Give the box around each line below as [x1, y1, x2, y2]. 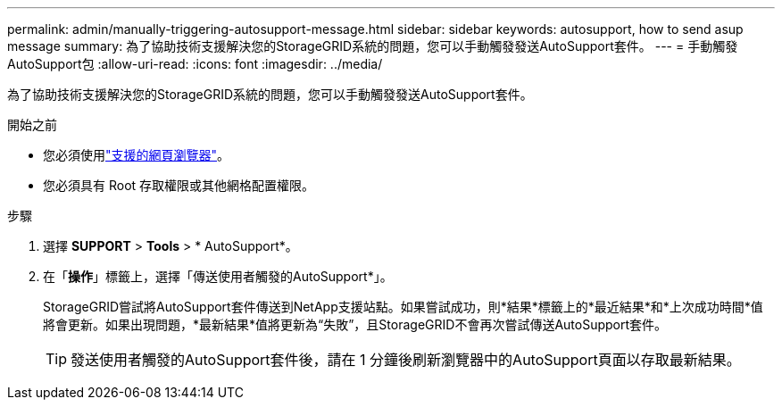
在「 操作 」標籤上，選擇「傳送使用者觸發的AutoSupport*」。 [43, 269, 393, 284]
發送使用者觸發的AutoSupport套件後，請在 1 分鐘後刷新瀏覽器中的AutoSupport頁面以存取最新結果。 [71, 351, 741, 369]
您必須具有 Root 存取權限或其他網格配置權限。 [43, 178, 315, 193]
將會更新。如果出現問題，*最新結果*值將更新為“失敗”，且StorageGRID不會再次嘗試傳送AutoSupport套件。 [43, 317, 668, 332]
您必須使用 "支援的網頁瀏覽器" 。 [43, 147, 230, 162]
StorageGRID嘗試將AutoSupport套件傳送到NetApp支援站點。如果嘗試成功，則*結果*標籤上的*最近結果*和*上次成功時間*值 [43, 299, 763, 314]
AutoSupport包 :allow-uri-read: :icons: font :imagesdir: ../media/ [7, 56, 383, 71]
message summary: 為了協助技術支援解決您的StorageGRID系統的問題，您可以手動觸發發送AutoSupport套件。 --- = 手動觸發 [7, 38, 738, 54]
